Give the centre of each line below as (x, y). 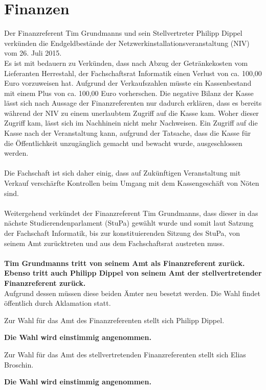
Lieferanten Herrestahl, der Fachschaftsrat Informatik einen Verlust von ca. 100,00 (133, 73)
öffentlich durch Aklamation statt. (58, 303)
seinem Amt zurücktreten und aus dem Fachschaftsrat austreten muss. (114, 243)
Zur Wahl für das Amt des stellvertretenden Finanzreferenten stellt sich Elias (125, 354)
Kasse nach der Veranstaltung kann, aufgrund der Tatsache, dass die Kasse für (128, 133)
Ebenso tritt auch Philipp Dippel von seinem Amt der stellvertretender (133, 273)
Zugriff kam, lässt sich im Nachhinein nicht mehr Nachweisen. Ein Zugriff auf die (131, 123)
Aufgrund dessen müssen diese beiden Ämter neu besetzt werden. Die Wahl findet (132, 293)
